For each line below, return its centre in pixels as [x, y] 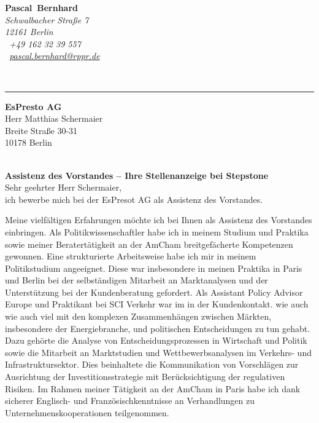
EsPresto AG [33, 106]
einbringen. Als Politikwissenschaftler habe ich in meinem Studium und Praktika [157, 231]
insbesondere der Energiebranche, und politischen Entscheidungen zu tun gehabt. [158, 328]
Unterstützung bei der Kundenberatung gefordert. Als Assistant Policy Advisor [154, 292]
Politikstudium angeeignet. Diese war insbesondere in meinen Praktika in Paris [154, 268]
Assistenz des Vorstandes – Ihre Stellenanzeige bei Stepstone [137, 175]
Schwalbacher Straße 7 [47, 19]
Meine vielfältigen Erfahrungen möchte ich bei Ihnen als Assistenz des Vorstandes [159, 220]
